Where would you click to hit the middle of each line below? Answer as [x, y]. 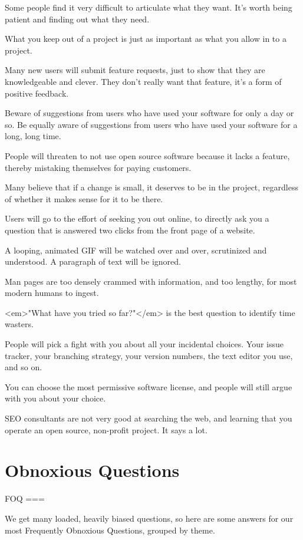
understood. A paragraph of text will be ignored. [93, 261]
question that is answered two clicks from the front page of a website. [130, 230]
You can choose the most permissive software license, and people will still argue [149, 386]
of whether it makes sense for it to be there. [84, 198]
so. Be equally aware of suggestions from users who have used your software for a [151, 124]
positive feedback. [37, 93]
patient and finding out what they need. [77, 19]
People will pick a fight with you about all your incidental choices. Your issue [144, 344]
